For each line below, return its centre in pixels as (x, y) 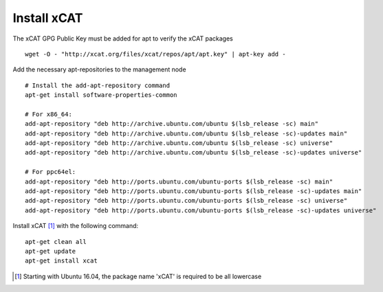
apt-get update (51, 251)
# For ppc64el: (51, 172)
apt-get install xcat (61, 261)
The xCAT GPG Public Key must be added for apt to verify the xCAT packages (123, 38)
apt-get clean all (56, 242)
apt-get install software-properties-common (101, 95)
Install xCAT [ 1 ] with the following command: (76, 226)
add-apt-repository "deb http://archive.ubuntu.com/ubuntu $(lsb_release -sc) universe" (179, 143)
